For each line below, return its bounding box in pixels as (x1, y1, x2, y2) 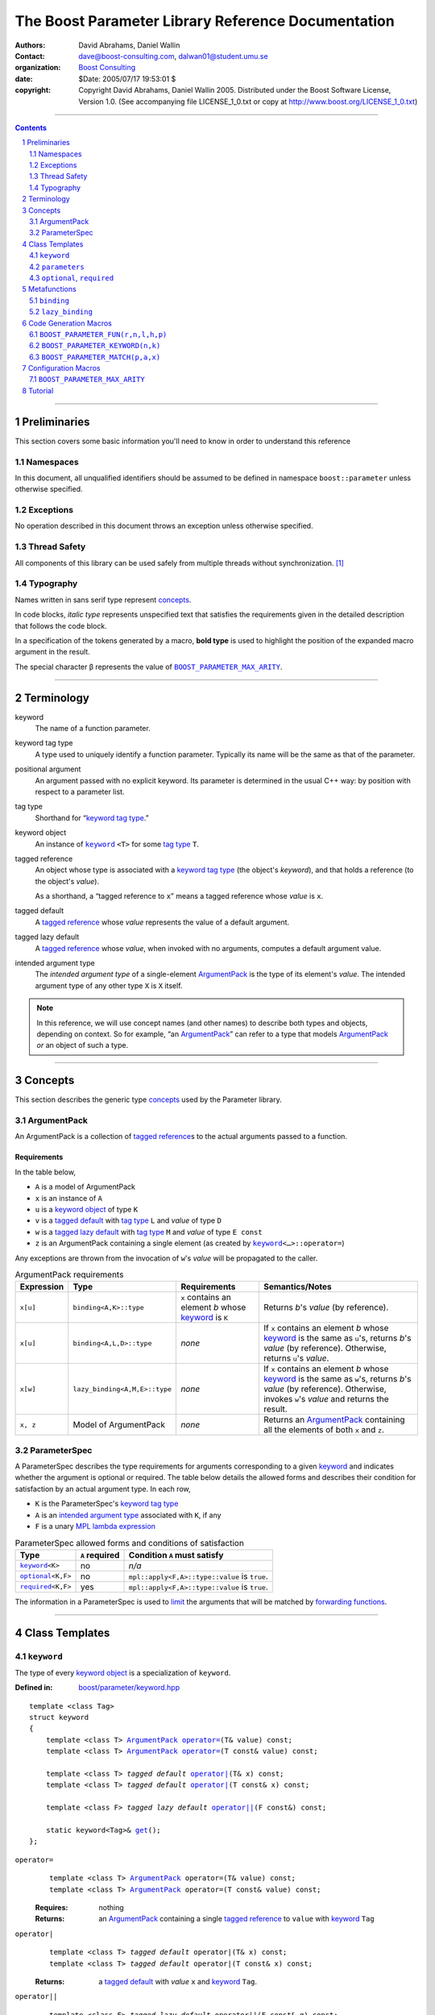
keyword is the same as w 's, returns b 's (263, 1373, 412, 1385)
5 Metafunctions (22, 285, 77, 294)
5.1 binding (29, 295, 70, 305)
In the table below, (14, 1167, 77, 1177)
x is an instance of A (35, 1193, 103, 1203)
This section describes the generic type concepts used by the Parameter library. (14, 1095, 282, 1104)
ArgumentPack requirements (14, 1269, 124, 1281)
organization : (14, 63, 61, 73)
